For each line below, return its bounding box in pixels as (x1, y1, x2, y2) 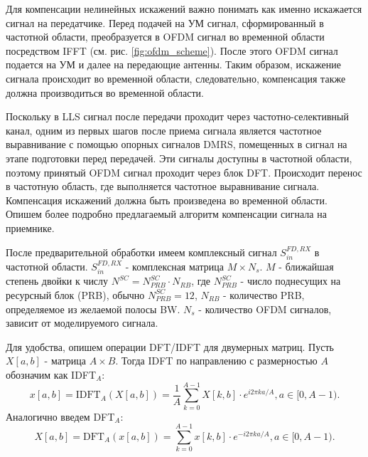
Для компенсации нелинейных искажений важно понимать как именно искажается (6, 1, 362, 16)
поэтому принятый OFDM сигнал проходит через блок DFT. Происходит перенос (6, 164, 362, 179)
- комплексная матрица (125, 258, 224, 273)
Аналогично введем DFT (6, 409, 115, 424)
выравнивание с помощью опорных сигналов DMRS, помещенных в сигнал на (6, 137, 347, 152)
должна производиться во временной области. (6, 85, 204, 100)
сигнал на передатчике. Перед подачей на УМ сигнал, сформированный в (6, 15, 324, 30)
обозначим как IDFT (6, 367, 97, 382)
